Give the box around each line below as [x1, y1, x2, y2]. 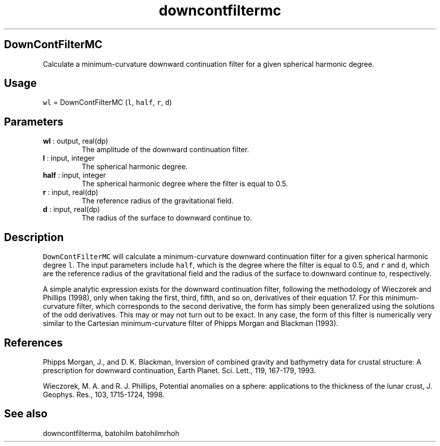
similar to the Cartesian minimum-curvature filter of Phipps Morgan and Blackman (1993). [43, 319, 339, 328]
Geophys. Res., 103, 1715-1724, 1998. [43, 390, 165, 399]
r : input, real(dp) [43, 188, 98, 197]
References [4, 336, 63, 349]
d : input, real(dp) [43, 205, 100, 214]
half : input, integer [43, 171, 106, 180]
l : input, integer [43, 154, 95, 163]
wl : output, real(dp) [43, 137, 108, 146]
